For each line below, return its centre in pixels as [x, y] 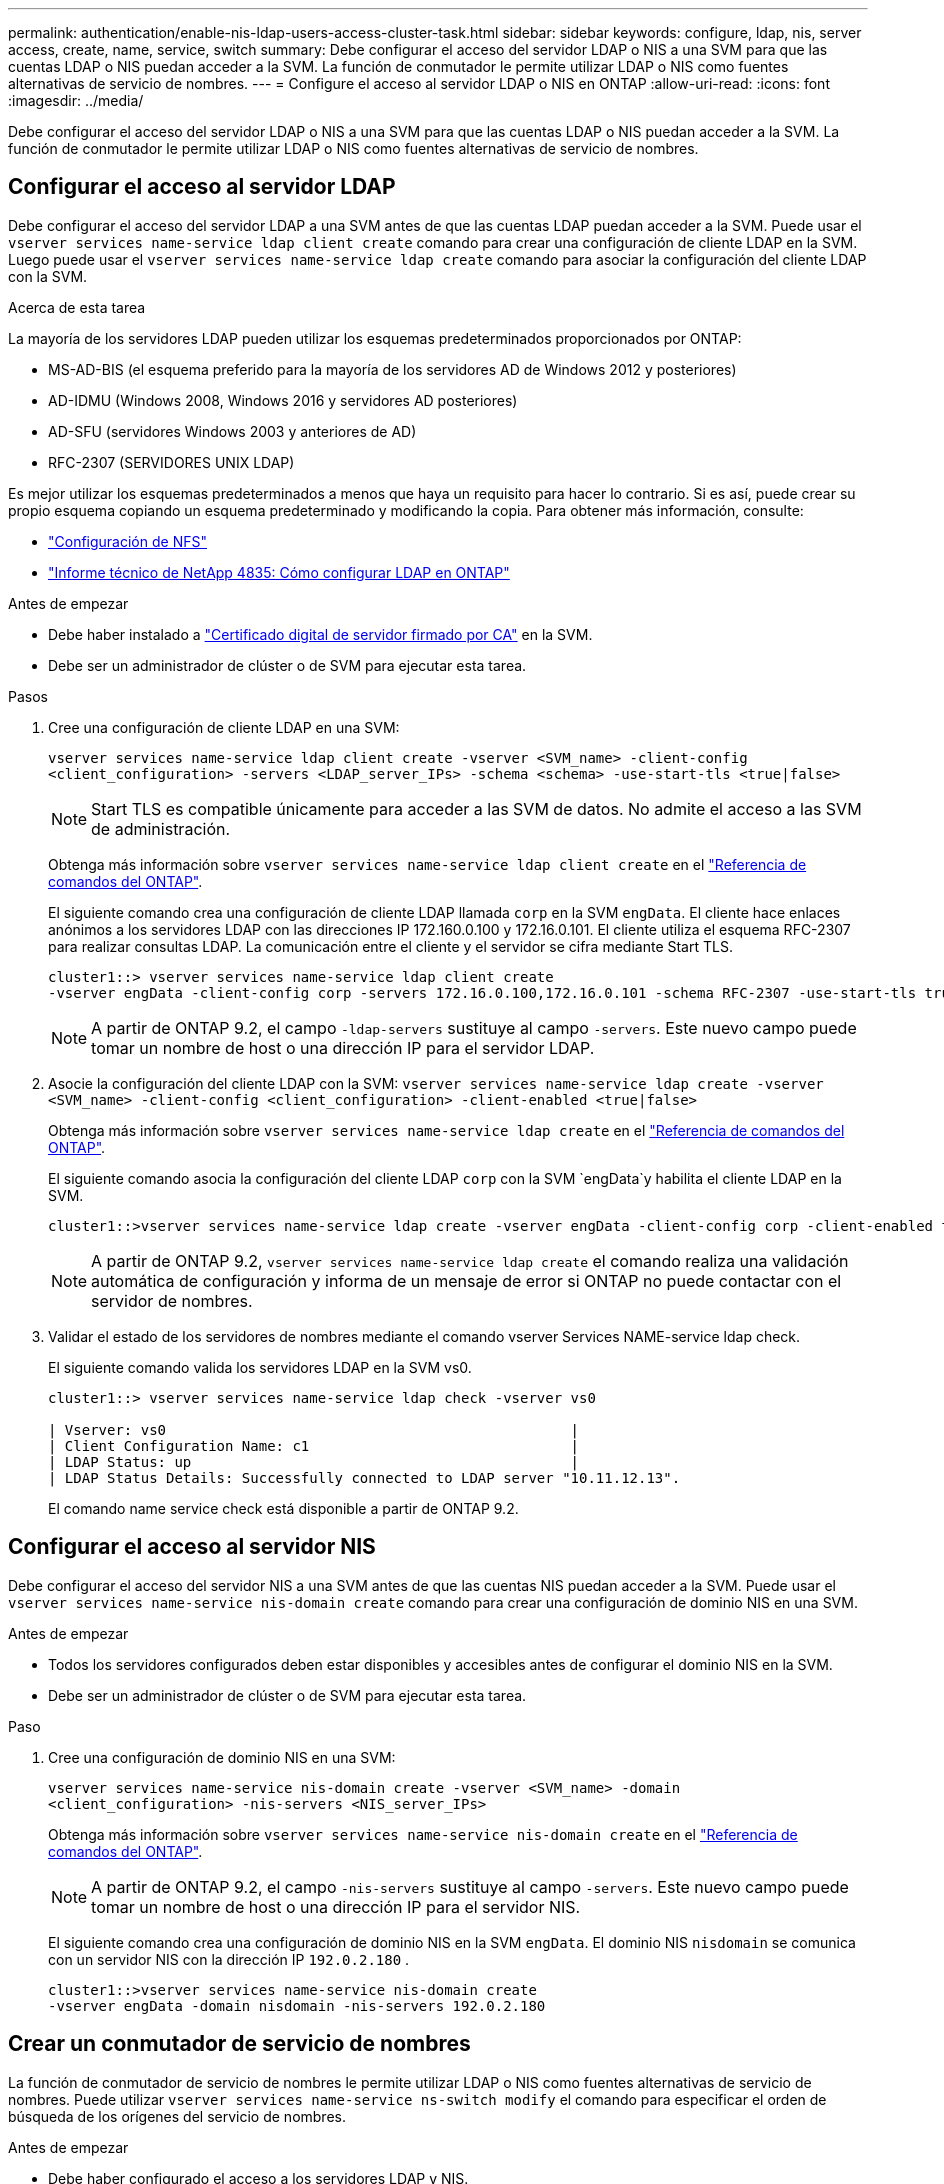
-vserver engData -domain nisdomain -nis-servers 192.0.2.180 [297, 2005]
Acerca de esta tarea [77, 307]
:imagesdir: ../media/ [76, 100]
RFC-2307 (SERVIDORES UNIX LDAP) [171, 462]
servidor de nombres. [172, 1300]
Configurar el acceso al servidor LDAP [202, 187]
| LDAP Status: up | [314, 1461]
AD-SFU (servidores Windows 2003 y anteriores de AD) [232, 431]
